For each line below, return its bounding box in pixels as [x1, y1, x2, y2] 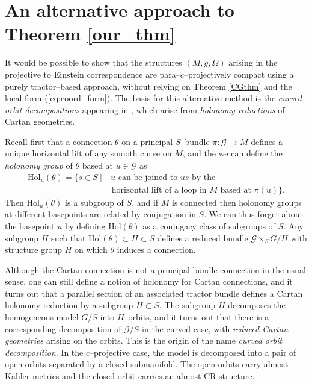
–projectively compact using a [183, 67, 294, 80]
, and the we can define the [182, 147, 283, 159]
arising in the [228, 56, 278, 69]
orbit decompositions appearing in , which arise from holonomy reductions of [5, 103, 285, 116]
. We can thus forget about [204, 208, 303, 220]
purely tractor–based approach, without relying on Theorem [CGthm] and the [5, 79, 292, 92]
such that [51, 231, 86, 244]
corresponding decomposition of [5, 322, 121, 335]
